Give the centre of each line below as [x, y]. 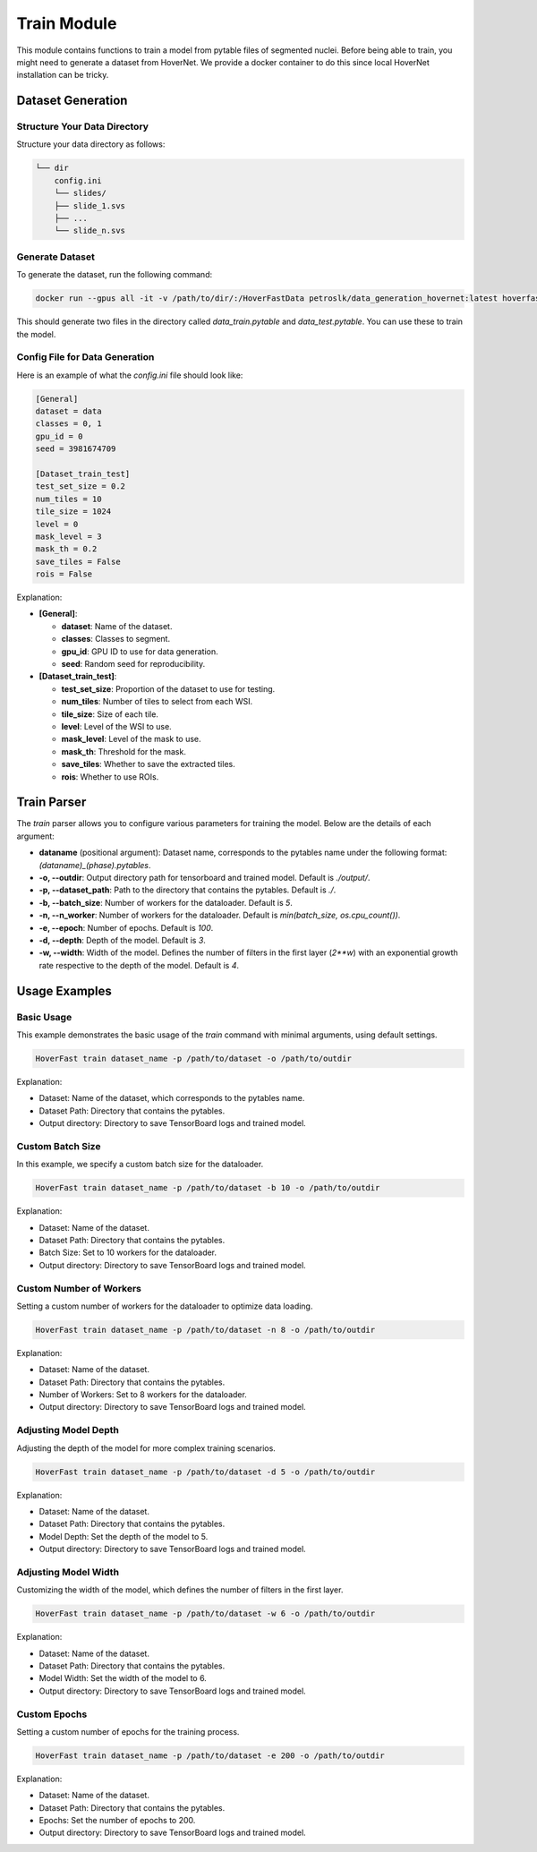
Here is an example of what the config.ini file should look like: [130, 375]
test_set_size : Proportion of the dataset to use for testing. [168, 688]
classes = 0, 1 [68, 424]
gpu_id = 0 [59, 436]
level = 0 [57, 524]
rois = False [64, 574]
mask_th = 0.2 [66, 549]
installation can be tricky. [63, 75]
